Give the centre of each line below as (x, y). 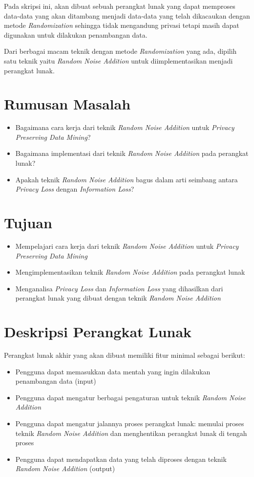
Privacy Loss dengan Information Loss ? (75, 189)
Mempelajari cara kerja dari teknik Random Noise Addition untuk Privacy (127, 246)
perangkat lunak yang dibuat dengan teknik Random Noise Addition (118, 298)
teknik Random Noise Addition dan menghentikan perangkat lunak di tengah (131, 433)
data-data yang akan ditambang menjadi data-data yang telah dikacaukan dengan (127, 15)
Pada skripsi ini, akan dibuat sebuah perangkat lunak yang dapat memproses (120, 6)
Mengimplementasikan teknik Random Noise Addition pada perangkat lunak (130, 272)
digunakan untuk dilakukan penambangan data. (76, 34)
